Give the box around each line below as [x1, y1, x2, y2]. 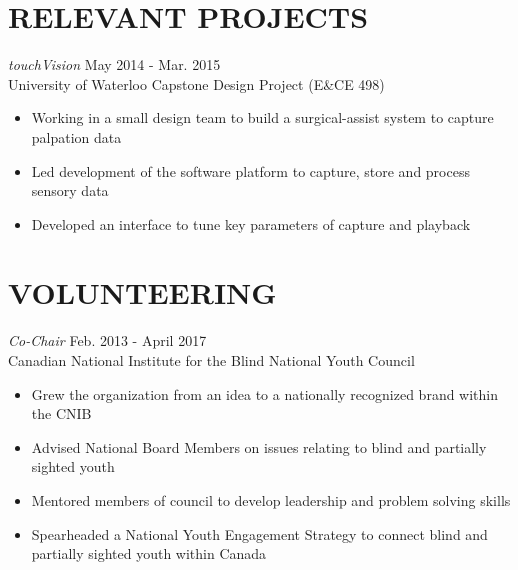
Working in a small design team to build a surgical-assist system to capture [31, 107, 494, 128]
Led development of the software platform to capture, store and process [31, 160, 470, 181]
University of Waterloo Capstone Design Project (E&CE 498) [8, 73, 385, 94]
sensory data [31, 180, 109, 201]
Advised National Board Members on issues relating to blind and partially [31, 436, 487, 457]
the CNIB [31, 403, 92, 424]
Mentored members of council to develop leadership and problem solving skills [31, 489, 511, 510]
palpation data [31, 126, 122, 147]
